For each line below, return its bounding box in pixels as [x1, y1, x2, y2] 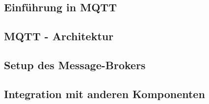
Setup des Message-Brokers [4, 57, 146, 72]
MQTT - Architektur [4, 28, 114, 44]
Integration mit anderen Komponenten [4, 86, 205, 101]
